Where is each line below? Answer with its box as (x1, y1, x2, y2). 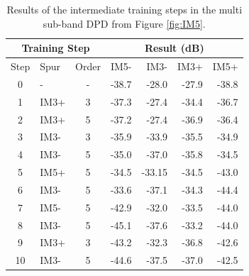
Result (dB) (144, 40, 204, 55)
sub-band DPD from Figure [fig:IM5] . (43, 16, 206, 31)
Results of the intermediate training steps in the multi (6, 2, 243, 16)
